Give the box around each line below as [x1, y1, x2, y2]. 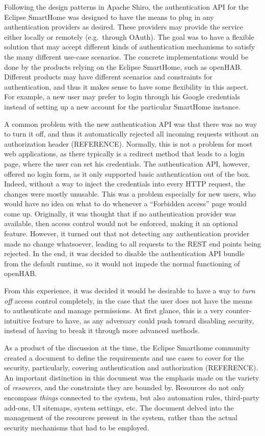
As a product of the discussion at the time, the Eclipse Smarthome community [4, 342, 250, 352]
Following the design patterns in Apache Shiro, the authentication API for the [4, 2, 249, 12]
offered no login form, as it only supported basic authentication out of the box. [4, 168, 250, 179]
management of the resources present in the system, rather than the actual [4, 412, 237, 423]
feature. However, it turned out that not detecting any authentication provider [4, 228, 250, 239]
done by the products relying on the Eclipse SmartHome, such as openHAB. [4, 61, 242, 72]
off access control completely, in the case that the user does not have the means [4, 295, 253, 306]
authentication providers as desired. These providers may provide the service [4, 21, 243, 32]
